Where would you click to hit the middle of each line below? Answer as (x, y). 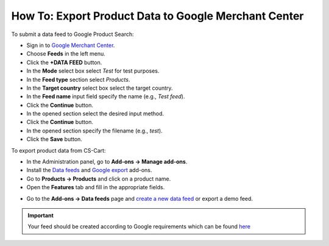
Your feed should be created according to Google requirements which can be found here (139, 226)
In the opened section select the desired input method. (95, 114)
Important (41, 215)
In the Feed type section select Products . (78, 79)
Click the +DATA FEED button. (64, 62)
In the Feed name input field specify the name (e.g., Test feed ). (106, 96)
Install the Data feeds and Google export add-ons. (89, 170)
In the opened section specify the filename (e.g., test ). (94, 131)
